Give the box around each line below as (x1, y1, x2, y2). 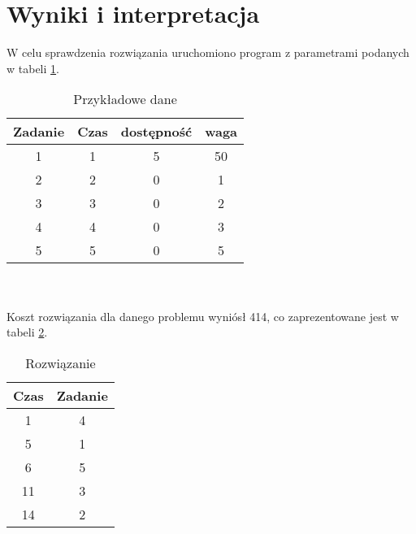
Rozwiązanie (25, 353, 96, 372)
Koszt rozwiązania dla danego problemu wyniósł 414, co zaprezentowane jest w (6, 307, 399, 324)
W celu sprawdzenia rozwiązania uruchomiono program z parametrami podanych (6, 44, 409, 61)
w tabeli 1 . (6, 59, 59, 76)
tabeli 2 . (6, 323, 48, 341)
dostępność (120, 122, 193, 141)
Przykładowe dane (73, 89, 177, 109)
